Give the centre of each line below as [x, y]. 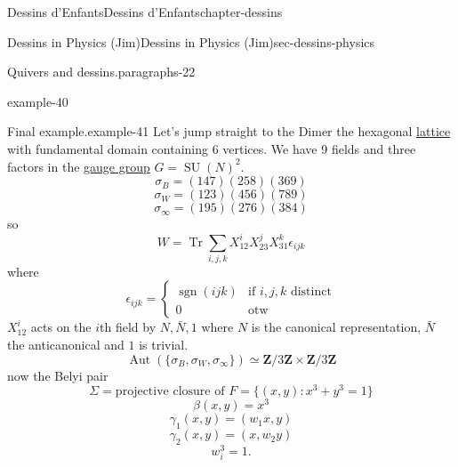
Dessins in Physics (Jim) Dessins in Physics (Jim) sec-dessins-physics [191, 41]
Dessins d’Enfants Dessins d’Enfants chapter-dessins [145, 12]
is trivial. [164, 345]
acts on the [61, 327]
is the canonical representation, [336, 327]
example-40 [38, 101]
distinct [311, 292]
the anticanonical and [66, 345]
